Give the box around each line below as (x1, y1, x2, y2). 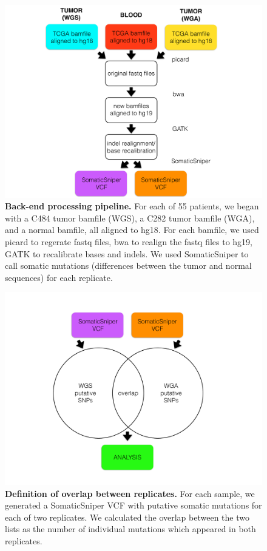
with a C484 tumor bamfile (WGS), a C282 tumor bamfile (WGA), (5, 211, 255, 224)
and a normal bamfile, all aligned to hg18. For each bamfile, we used (5, 223, 259, 236)
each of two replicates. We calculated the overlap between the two (5, 510, 249, 523)
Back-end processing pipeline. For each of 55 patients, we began (5, 200, 259, 212)
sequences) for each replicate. (5, 271, 113, 283)
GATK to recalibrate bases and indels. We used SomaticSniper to (5, 247, 249, 260)
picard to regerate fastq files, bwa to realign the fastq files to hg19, (5, 235, 253, 248)
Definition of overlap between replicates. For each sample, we (5, 487, 255, 499)
